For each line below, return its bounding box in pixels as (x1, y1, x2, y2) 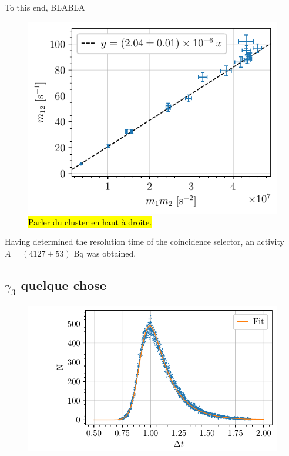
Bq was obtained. (73, 247, 136, 259)
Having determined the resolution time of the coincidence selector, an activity (5, 235, 284, 248)
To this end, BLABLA (5, 1, 85, 13)
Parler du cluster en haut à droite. (28, 215, 152, 228)
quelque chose (21, 276, 106, 294)
